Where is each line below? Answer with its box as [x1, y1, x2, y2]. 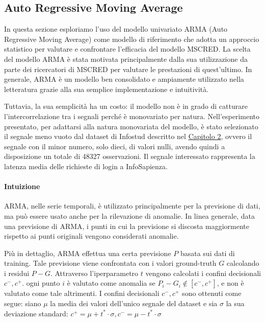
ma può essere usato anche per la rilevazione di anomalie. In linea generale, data [4, 210, 255, 221]
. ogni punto [22, 278, 60, 288]
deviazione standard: [4, 308, 68, 318]
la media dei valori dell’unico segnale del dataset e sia [50, 298, 218, 309]
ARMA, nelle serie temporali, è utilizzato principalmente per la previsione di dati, [4, 200, 260, 211]
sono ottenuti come [182, 288, 242, 298]
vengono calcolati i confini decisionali [145, 267, 261, 278]
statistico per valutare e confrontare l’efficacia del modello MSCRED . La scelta [4, 43, 251, 54]
